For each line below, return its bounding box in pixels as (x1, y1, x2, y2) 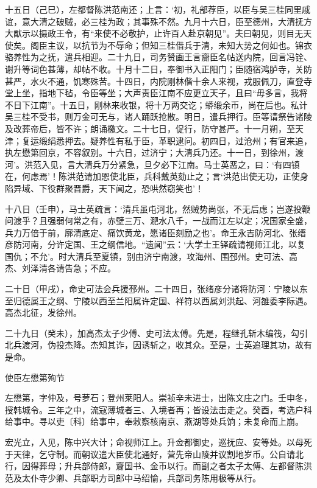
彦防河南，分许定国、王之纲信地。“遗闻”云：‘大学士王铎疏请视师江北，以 (5, 238, 297, 251)
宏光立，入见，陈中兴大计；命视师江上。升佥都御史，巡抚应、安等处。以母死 (5, 436, 312, 448)
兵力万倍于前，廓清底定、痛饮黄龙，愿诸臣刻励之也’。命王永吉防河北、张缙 (5, 226, 306, 239)
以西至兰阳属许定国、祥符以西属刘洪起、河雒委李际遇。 (90, 294, 312, 307)
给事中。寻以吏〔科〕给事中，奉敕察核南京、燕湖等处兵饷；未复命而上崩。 (5, 415, 304, 428)
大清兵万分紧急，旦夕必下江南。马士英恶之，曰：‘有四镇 (75, 158, 300, 170)
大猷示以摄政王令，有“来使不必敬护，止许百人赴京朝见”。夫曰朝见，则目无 (5, 27, 304, 40)
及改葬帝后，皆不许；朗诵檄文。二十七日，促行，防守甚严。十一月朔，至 (5, 122, 295, 134)
